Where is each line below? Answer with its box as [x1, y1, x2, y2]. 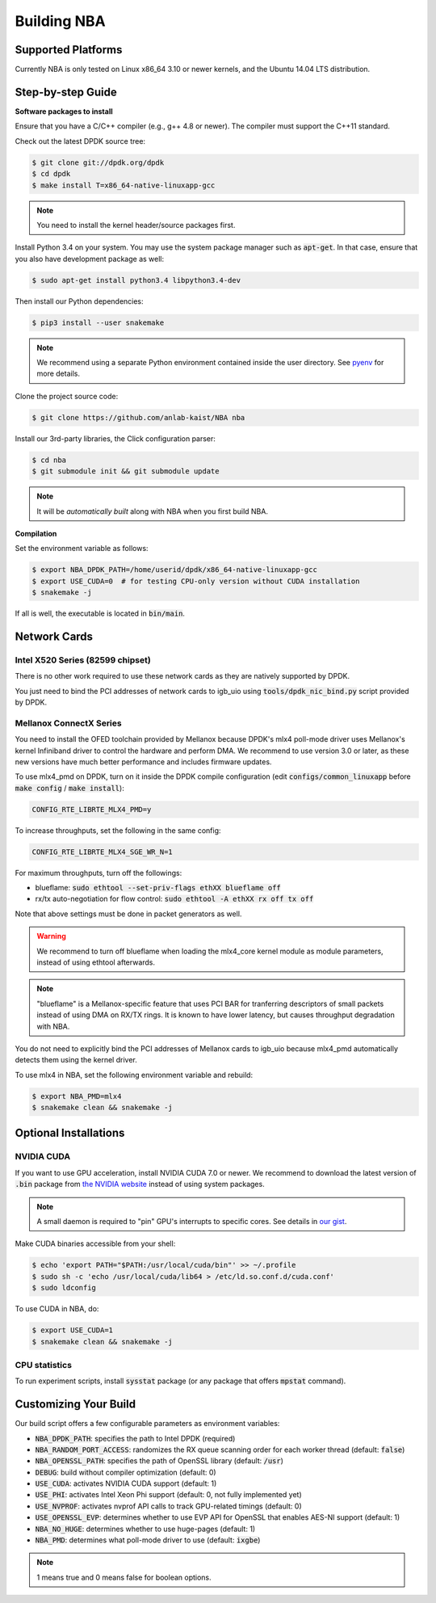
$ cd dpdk [31, 170, 71, 179]
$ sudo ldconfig [31, 1283, 97, 1293]
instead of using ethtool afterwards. [36, 957, 156, 967]
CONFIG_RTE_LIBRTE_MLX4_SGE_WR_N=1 [31, 847, 173, 856]
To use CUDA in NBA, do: [15, 1304, 99, 1314]
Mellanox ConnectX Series [15, 717, 122, 729]
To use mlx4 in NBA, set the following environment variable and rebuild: [15, 1070, 254, 1079]
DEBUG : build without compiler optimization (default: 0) [35, 1467, 217, 1477]
